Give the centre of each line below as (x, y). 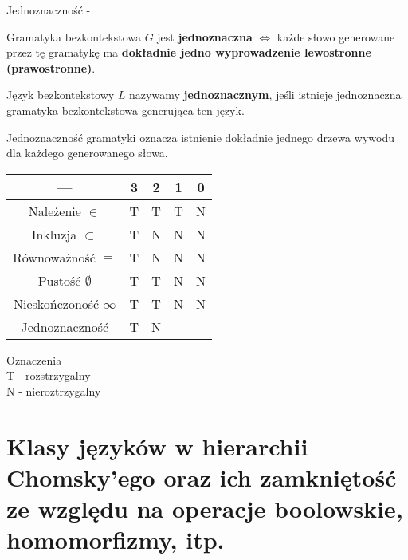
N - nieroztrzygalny (54, 390)
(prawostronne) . (51, 67)
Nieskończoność (56, 303)
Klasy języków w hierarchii (157, 446)
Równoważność (54, 257)
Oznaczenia (34, 359)
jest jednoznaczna (205, 36)
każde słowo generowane (336, 36)
